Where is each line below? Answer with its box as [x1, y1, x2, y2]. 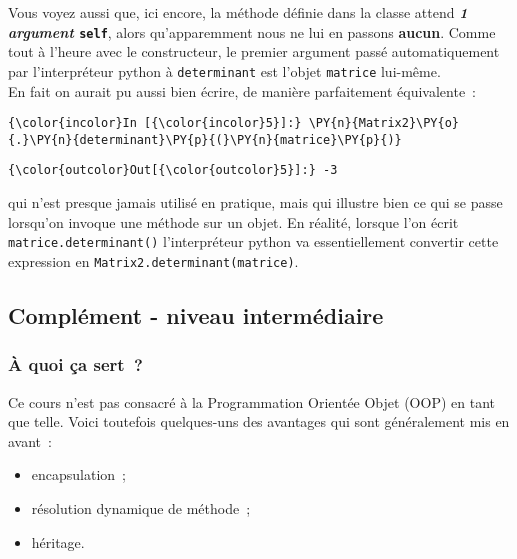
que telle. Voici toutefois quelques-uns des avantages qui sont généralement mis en [8, 411, 510, 432]
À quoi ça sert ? [8, 352, 143, 377]
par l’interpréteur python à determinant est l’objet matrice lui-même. [8, 60, 441, 81]
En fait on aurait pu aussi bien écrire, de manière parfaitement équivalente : [8, 80, 477, 101]
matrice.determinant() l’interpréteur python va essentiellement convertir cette [8, 231, 499, 252]
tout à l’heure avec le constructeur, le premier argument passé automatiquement [8, 41, 500, 62]
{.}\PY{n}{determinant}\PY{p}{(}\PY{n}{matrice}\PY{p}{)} [8, 132, 402, 147]
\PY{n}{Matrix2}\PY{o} [308, 116, 460, 131]
